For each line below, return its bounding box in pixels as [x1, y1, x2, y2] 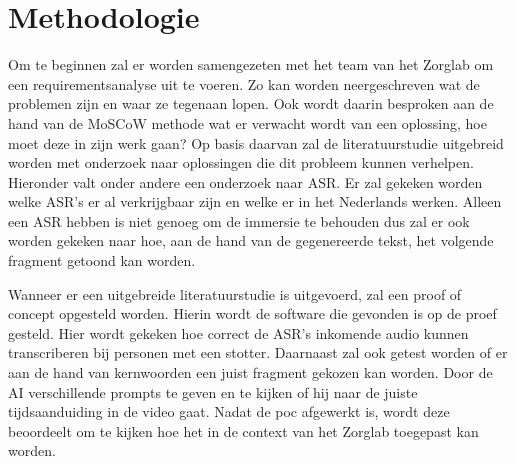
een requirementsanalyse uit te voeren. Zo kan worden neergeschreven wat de [8, 73, 480, 94]
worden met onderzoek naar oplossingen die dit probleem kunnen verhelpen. [8, 152, 474, 173]
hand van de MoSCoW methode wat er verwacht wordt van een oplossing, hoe [8, 112, 487, 133]
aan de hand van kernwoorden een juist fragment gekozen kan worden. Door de [8, 362, 493, 383]
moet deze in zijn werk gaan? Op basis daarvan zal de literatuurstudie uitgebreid [8, 132, 504, 153]
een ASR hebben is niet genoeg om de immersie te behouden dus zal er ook [8, 210, 470, 231]
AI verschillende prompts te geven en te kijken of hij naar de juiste [8, 381, 418, 402]
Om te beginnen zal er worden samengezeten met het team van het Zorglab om [8, 54, 494, 75]
